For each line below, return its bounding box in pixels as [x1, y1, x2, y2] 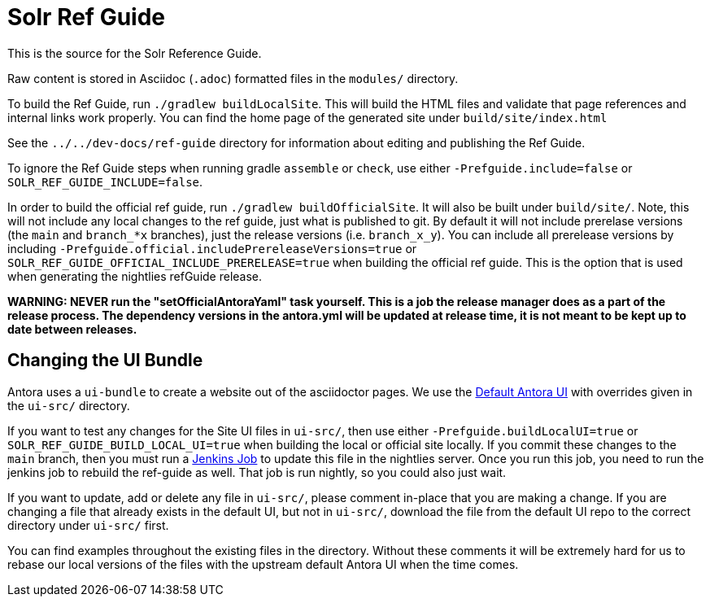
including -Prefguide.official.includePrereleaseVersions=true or [7, 241, 417, 256]
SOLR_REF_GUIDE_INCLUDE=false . [7, 174, 203, 189]
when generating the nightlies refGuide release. [7, 269, 263, 283]
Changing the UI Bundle [7, 350, 203, 371]
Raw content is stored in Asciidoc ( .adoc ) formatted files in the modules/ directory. [7, 71, 459, 85]
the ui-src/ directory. [7, 398, 130, 413]
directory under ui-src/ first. [7, 518, 169, 532]
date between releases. [7, 321, 137, 336]
